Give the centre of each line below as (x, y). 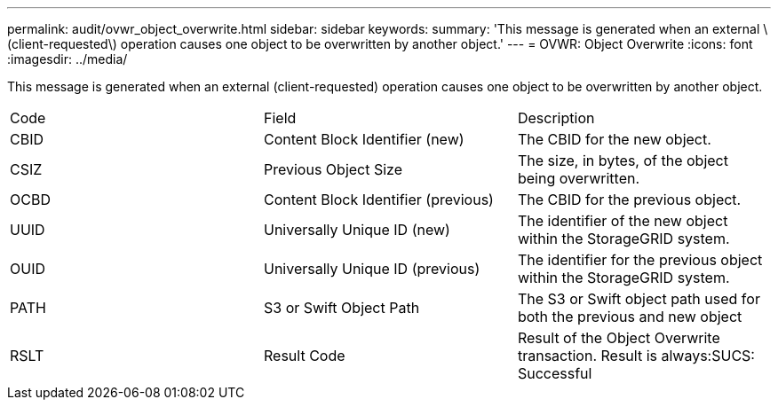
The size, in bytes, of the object (623, 160)
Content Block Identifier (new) (364, 139)
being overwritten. (579, 178)
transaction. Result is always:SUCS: (636, 356)
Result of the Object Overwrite (619, 338)
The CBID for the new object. (614, 139)
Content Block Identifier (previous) (378, 200)
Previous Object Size (333, 169)
